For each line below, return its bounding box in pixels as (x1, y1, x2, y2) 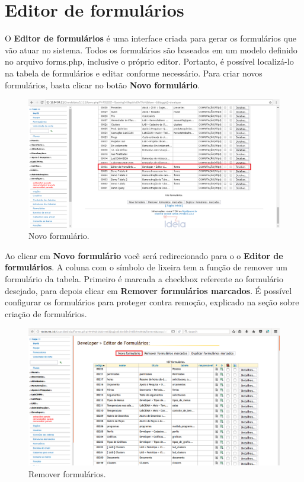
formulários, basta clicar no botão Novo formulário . (5, 78, 200, 91)
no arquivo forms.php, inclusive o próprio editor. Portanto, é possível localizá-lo (5, 55, 294, 68)
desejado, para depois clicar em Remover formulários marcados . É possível (5, 284, 292, 296)
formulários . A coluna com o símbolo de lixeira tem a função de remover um (5, 261, 287, 273)
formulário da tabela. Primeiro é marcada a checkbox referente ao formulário (5, 273, 283, 285)
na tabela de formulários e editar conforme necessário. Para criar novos (5, 66, 263, 79)
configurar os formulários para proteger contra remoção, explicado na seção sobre (5, 296, 299, 308)
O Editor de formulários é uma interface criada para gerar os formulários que (5, 32, 297, 44)
